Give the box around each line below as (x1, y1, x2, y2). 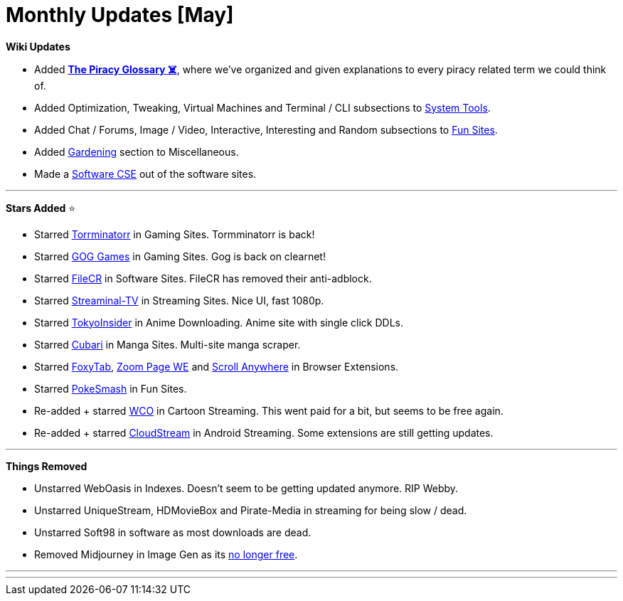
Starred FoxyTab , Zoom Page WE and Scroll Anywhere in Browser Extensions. (34, 360, 399, 373)
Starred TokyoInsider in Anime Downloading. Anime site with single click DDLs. (34, 316, 404, 329)
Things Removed (6, 459, 87, 472)
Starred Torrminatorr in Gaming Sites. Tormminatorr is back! (34, 228, 315, 240)
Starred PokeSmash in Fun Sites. (34, 382, 187, 395)
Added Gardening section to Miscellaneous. (34, 145, 239, 158)
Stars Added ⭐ (6, 201, 76, 214)
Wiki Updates (6, 40, 70, 53)
